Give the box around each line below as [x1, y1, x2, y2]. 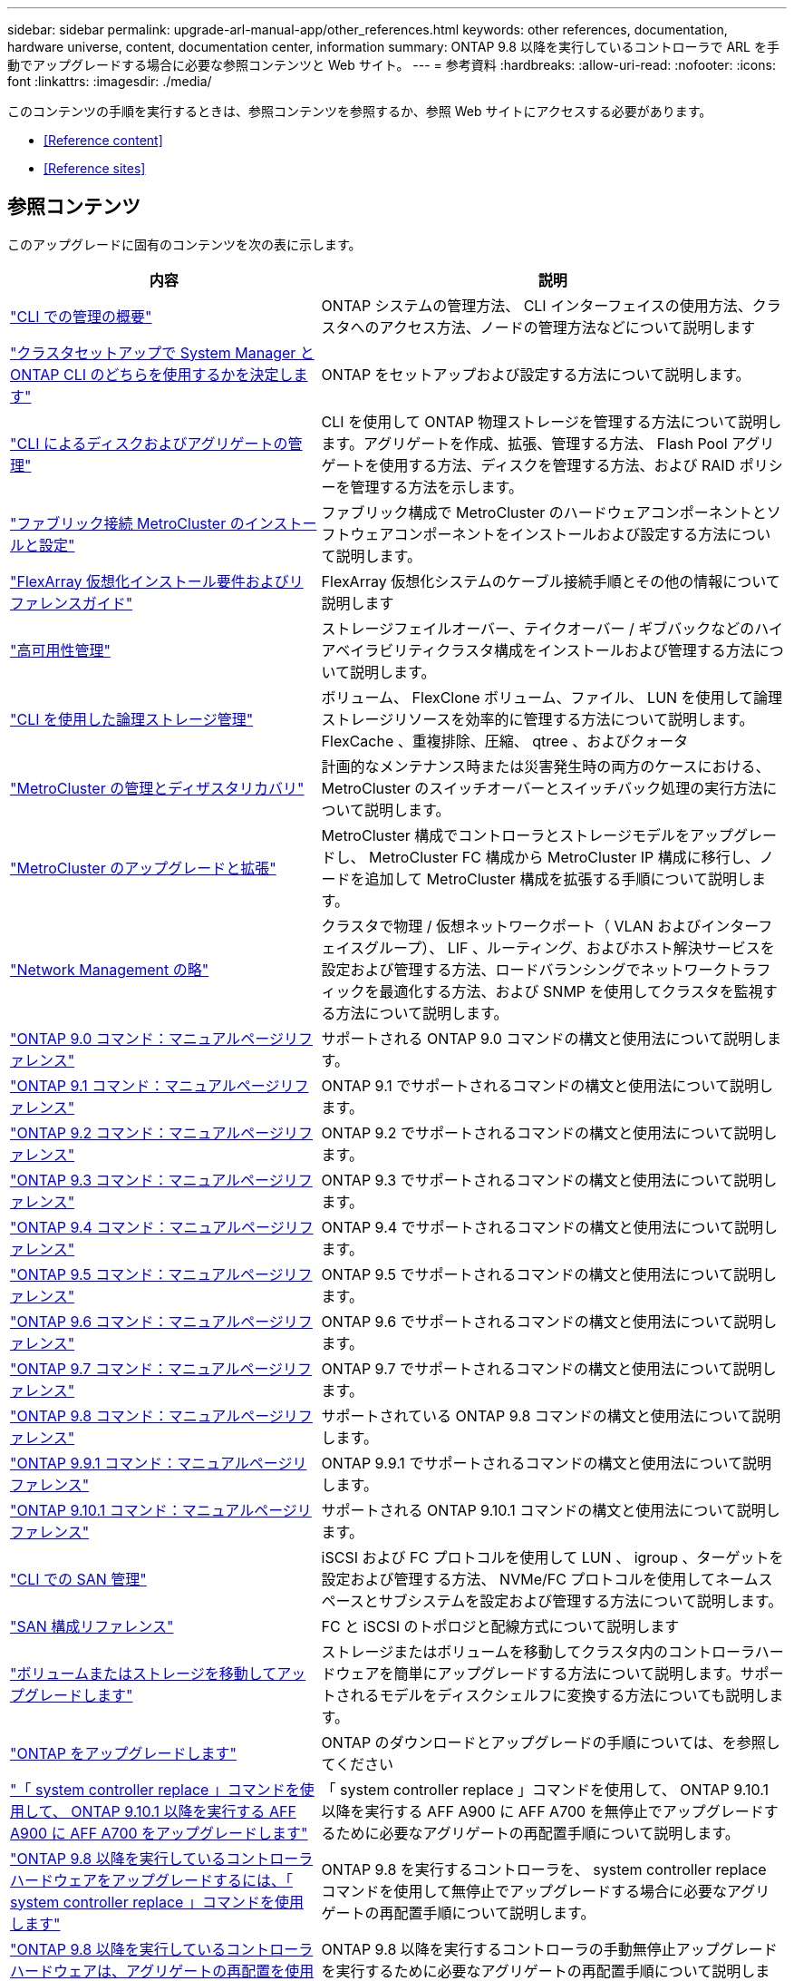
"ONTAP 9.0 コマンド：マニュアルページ [10, 1029, 284, 1048]
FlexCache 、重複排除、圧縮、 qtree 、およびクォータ [321, 731, 689, 750]
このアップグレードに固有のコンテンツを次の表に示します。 [7, 236, 362, 252]
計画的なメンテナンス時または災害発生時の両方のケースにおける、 [321, 756, 770, 776]
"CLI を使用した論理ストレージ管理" [10, 709, 254, 728]
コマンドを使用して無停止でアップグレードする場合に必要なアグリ [321, 1881, 770, 1900]
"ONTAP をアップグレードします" [10, 1743, 237, 1762]
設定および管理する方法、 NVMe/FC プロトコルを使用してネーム [321, 1569, 759, 1588]
